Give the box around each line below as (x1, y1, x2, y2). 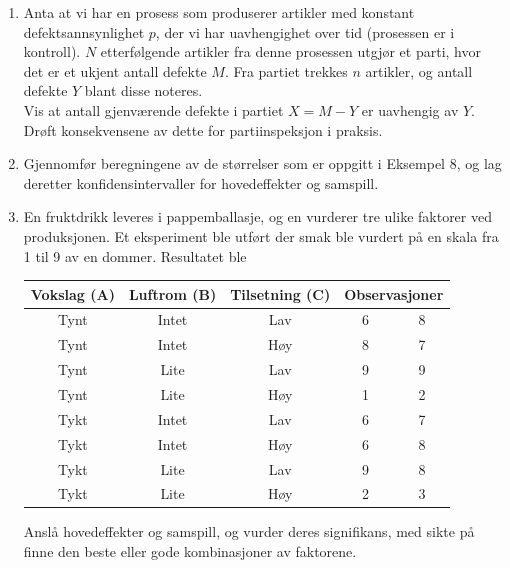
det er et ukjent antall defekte (23, 60, 207, 81)
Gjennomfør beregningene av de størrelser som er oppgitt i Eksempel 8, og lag (23, 153, 502, 174)
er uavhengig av (361, 99, 459, 120)
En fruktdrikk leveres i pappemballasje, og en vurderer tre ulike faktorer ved (23, 206, 492, 227)
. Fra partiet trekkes (224, 60, 348, 81)
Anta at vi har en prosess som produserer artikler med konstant (23, 2, 415, 22)
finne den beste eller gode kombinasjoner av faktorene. (23, 541, 357, 562)
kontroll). (23, 41, 81, 62)
